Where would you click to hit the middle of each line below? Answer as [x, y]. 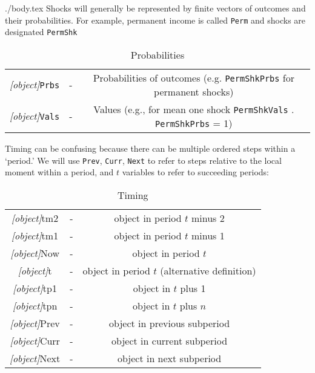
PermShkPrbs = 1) [194, 123]
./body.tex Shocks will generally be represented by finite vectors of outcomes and [155, 8]
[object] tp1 [35, 288]
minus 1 [208, 235]
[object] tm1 [35, 235]
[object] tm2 [35, 218]
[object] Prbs [35, 85]
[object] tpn [35, 305]
